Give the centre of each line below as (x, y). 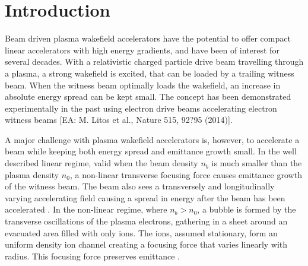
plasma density (32, 174)
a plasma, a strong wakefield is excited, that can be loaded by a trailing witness (150, 73)
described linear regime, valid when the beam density (101, 163)
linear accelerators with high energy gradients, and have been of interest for (142, 50)
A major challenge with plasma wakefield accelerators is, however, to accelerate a (152, 139)
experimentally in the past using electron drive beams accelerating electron (141, 108)
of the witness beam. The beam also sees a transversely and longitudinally (140, 186)
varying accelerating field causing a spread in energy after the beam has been (145, 197)
